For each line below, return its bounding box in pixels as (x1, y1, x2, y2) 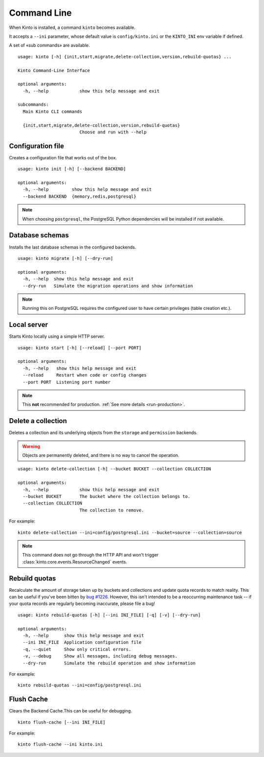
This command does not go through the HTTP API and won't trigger (22, 552, 159, 558)
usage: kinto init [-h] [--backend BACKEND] (18, 166, 127, 172)
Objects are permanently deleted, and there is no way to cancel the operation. (22, 453, 179, 458)
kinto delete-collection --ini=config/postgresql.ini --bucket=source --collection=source (18, 530, 242, 535)
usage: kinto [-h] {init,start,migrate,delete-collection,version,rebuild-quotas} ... (18, 54, 232, 59)
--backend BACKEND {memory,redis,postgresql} (22, 194, 136, 199)
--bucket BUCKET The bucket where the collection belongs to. (22, 493, 191, 499)
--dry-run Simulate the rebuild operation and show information (22, 660, 196, 666)
